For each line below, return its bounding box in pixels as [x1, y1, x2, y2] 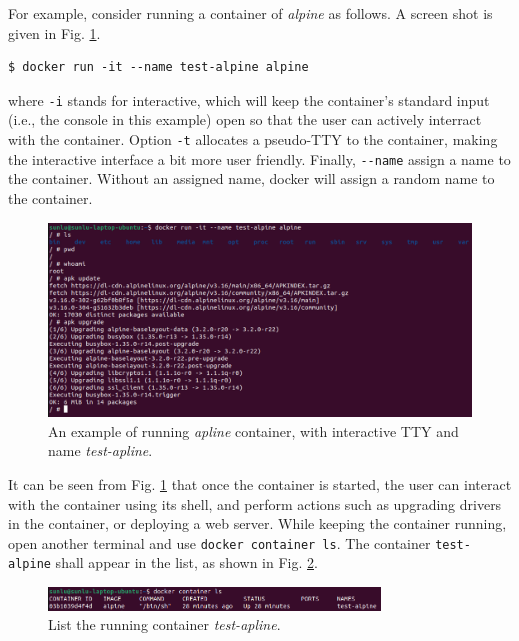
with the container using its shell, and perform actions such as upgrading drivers [8, 493, 502, 514]
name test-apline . [48, 440, 153, 461]
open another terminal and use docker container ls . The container [8, 532, 431, 553]
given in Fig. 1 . [8, 22, 101, 43]
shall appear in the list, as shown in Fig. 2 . [55, 552, 318, 573]
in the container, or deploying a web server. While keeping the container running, [8, 513, 507, 534]
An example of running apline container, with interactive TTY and [48, 420, 459, 441]
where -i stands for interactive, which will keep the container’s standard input [8, 89, 490, 110]
